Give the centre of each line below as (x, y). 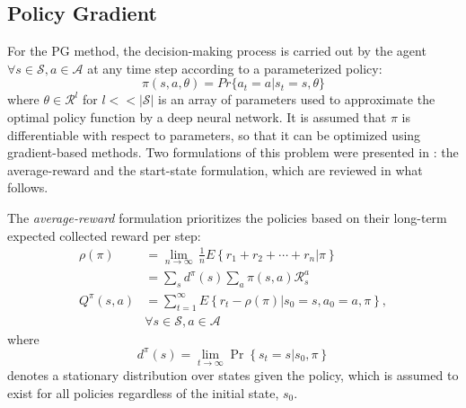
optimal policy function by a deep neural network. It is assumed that (197, 116)
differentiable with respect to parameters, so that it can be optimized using (214, 134)
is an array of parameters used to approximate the (297, 99)
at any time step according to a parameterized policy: (235, 68)
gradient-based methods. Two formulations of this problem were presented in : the (233, 152)
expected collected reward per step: (104, 235)
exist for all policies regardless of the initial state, (143, 392)
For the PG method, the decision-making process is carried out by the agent (217, 51)
